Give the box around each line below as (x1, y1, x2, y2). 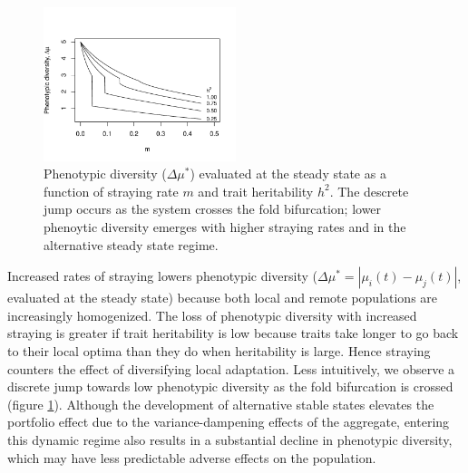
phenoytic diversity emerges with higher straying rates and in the (44, 217, 406, 236)
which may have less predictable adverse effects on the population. (7, 448, 376, 467)
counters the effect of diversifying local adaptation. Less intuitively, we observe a (7, 359, 455, 378)
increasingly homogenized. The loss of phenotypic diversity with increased (7, 305, 417, 324)
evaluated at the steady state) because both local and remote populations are (7, 288, 438, 307)
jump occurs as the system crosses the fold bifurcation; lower (44, 199, 382, 218)
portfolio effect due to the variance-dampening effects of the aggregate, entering (7, 412, 450, 431)
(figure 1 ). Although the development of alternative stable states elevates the (7, 394, 434, 413)
